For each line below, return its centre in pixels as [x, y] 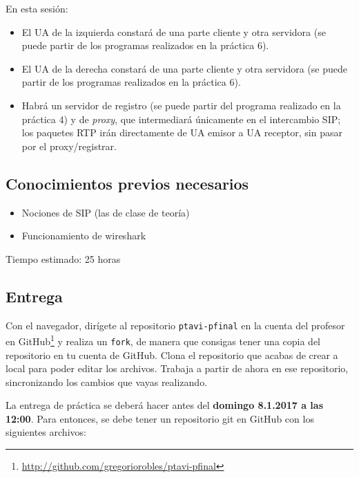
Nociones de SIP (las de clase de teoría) [106, 212]
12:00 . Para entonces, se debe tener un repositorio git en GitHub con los [160, 418]
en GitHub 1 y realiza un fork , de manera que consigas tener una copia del [163, 340]
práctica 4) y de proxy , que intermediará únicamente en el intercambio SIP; [181, 119]
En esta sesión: [37, 8]
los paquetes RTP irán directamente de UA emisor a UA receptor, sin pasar [182, 132]
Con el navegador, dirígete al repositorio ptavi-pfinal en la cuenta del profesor [175, 325]
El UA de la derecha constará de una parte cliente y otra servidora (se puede [184, 68]
